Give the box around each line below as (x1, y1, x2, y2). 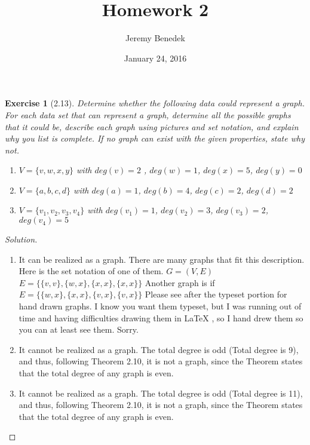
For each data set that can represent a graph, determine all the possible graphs (5, 108, 291, 121)
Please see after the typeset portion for (145, 288, 287, 300)
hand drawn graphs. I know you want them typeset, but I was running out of (19, 300, 302, 312)
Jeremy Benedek (125, 32, 185, 44)
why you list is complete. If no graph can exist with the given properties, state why (5, 132, 305, 145)
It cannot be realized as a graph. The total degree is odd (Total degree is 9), (19, 343, 299, 355)
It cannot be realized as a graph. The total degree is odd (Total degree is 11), (19, 386, 303, 399)
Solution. (5, 233, 38, 245)
